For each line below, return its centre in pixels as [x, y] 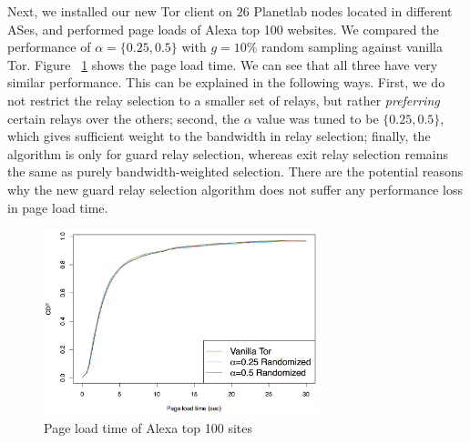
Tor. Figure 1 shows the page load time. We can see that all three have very [223, 64]
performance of [49, 47]
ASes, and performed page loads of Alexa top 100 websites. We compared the [223, 29]
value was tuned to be [317, 118]
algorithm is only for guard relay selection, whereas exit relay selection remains [228, 153]
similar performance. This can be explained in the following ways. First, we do [226, 82]
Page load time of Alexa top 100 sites [148, 427]
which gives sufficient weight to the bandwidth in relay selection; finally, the [219, 136]
